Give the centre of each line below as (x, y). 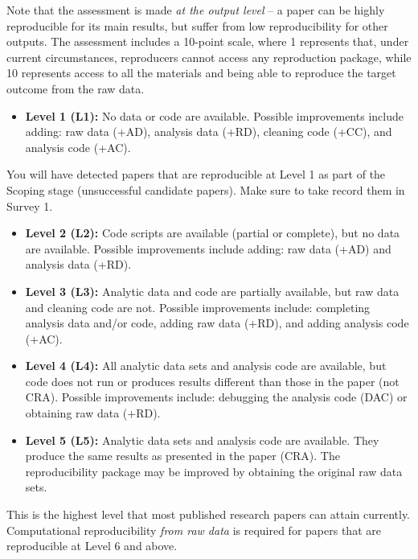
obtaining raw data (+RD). (93, 413)
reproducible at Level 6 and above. (92, 546)
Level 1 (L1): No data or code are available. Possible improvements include (214, 115)
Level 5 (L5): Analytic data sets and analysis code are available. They (202, 440)
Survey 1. (30, 206)
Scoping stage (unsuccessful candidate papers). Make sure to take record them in (206, 189)
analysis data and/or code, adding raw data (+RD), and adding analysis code (217, 323)
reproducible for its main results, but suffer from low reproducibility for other (197, 25)
